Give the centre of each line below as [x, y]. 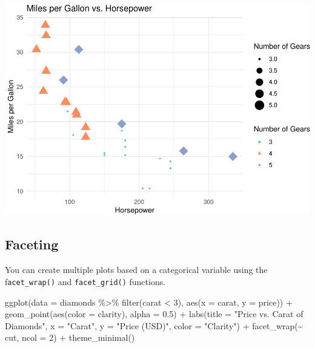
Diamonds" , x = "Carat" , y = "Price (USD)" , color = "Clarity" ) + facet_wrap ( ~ [154, 325]
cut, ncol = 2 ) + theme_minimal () [70, 337]
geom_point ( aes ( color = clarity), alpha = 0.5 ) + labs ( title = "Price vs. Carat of [154, 314]
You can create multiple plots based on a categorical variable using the [136, 270]
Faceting [32, 244]
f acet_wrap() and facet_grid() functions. [85, 281]
